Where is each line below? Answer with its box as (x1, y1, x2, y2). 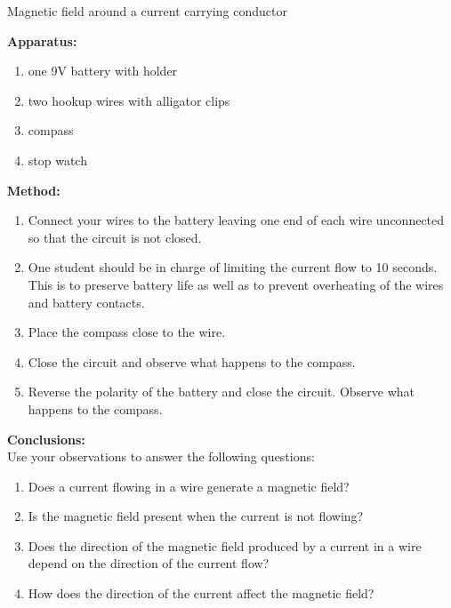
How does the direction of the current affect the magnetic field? (28, 584, 374, 603)
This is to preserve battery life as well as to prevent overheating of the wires (28, 275, 444, 293)
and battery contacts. (28, 292, 145, 311)
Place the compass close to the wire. (28, 323, 226, 341)
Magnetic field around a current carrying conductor (7, 2, 287, 20)
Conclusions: (7, 429, 85, 448)
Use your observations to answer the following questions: (7, 447, 315, 466)
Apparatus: (7, 31, 77, 50)
